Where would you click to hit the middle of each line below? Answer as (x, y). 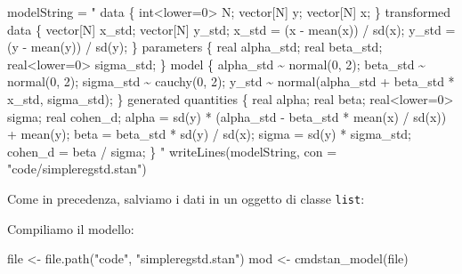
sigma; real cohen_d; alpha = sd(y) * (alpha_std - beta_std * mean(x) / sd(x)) (227, 116)
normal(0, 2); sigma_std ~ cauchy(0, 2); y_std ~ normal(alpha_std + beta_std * (231, 81)
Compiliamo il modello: (71, 228)
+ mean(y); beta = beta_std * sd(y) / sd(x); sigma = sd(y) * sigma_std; (210, 134)
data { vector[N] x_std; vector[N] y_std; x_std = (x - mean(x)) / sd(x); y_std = (231, 29)
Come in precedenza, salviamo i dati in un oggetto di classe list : (186, 198)
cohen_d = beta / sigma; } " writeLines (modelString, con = (172, 151)
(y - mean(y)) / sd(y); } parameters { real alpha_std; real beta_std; (195, 47)
